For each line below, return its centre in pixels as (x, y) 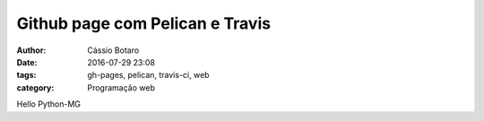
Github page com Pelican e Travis (144, 23)
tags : (26, 75)
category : (35, 87)
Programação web (121, 87)
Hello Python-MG (48, 104)
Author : (31, 50)
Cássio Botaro (113, 50)
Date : (27, 62)
